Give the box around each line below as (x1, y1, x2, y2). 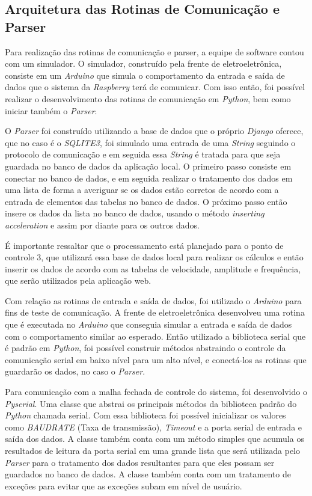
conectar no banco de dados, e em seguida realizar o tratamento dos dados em (5, 171, 293, 184)
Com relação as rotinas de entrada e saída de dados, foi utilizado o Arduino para (5, 294, 302, 307)
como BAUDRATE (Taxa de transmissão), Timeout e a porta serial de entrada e (5, 420, 302, 433)
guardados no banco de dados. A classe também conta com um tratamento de (5, 468, 291, 480)
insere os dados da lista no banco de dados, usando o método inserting (5, 207, 265, 219)
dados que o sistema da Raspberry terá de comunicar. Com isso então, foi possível (5, 81, 305, 93)
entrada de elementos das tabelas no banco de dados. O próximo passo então (5, 195, 287, 207)
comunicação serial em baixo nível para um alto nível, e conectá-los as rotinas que (5, 353, 307, 366)
